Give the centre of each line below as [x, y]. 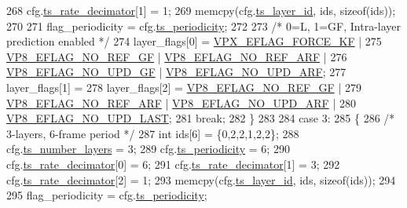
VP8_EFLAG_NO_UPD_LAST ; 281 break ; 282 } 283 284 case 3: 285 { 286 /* [201, 118]
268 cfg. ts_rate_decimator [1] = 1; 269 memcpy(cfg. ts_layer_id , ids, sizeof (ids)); [201, 10]
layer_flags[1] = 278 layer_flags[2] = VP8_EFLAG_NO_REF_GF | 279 [184, 87]
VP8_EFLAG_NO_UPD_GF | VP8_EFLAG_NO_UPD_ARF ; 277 [176, 72]
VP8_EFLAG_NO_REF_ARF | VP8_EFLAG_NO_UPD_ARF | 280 [181, 102]
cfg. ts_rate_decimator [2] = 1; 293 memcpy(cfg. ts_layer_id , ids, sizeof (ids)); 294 [201, 179]
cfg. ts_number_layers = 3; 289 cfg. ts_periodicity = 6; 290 [148, 149]
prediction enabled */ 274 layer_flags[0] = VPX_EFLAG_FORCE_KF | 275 [194, 41]
